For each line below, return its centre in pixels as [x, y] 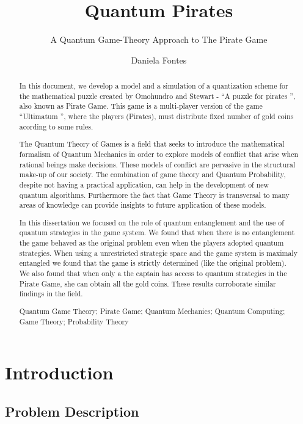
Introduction [59, 372]
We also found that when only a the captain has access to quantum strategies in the [153, 273]
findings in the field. [51, 294]
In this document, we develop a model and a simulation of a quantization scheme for [154, 86]
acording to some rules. [56, 126]
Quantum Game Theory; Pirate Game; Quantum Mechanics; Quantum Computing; [152, 311]
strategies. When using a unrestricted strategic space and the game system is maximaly [158, 253]
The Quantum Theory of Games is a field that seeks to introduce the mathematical [152, 144]
